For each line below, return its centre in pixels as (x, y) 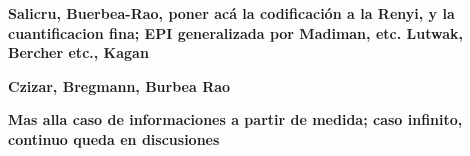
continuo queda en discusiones (114, 138)
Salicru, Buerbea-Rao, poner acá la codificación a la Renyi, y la (231, 13)
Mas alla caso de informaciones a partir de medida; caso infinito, (235, 119)
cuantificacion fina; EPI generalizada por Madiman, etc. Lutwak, (235, 32)
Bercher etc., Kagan (78, 52)
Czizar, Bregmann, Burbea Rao (119, 85)
